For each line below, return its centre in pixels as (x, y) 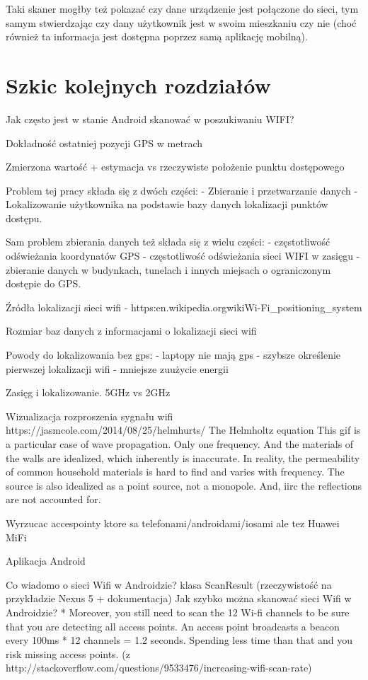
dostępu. (24, 218)
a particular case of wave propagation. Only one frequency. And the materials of (180, 444)
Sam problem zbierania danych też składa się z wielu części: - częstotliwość (168, 242)
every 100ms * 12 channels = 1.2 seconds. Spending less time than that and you (179, 640)
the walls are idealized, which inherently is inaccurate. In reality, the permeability (183, 457)
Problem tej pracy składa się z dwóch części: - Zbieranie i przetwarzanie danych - (182, 190)
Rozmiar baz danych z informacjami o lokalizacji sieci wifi (131, 331)
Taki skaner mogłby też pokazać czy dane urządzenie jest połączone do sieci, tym (182, 8)
